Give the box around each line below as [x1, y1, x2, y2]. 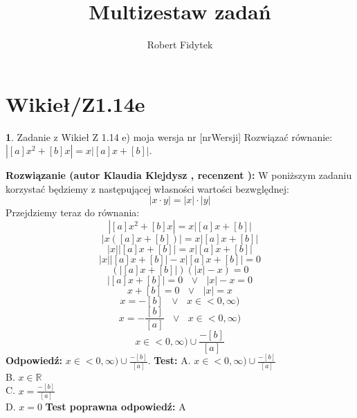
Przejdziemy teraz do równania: [6, 205, 140, 220]
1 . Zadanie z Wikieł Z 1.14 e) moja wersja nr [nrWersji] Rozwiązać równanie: [6, 129, 333, 144]
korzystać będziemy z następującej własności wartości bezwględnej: [6, 181, 289, 196]
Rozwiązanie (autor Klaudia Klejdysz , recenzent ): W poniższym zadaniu [6, 168, 352, 182]
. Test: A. [147, 353, 191, 368]
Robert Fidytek [147, 37, 213, 52]
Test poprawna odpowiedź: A [45, 399, 186, 413]
